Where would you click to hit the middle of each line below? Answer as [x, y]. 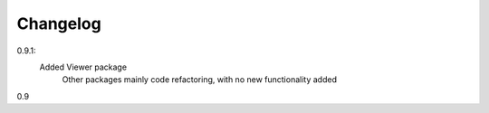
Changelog [59, 24]
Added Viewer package [83, 67]
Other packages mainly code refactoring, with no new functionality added [199, 80]
